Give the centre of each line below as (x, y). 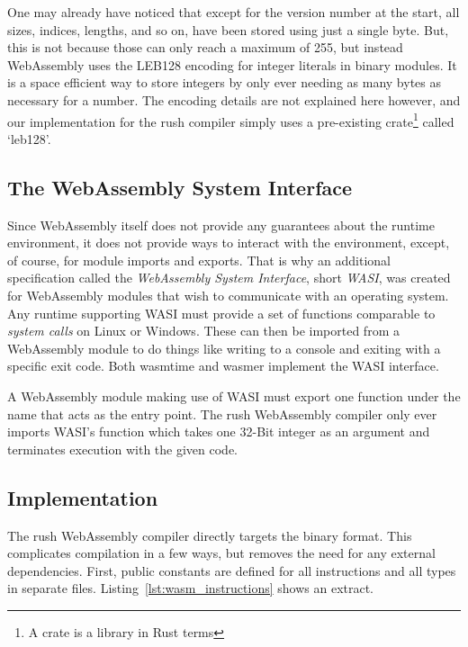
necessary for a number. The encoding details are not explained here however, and (234, 99)
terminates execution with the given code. (122, 449)
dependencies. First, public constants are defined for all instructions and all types (232, 570)
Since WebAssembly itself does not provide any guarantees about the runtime (221, 225)
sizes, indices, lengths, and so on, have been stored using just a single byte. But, (228, 29)
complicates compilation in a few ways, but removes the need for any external (221, 553)
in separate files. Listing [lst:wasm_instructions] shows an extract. (191, 588)
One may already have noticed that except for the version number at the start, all (234, 12)
